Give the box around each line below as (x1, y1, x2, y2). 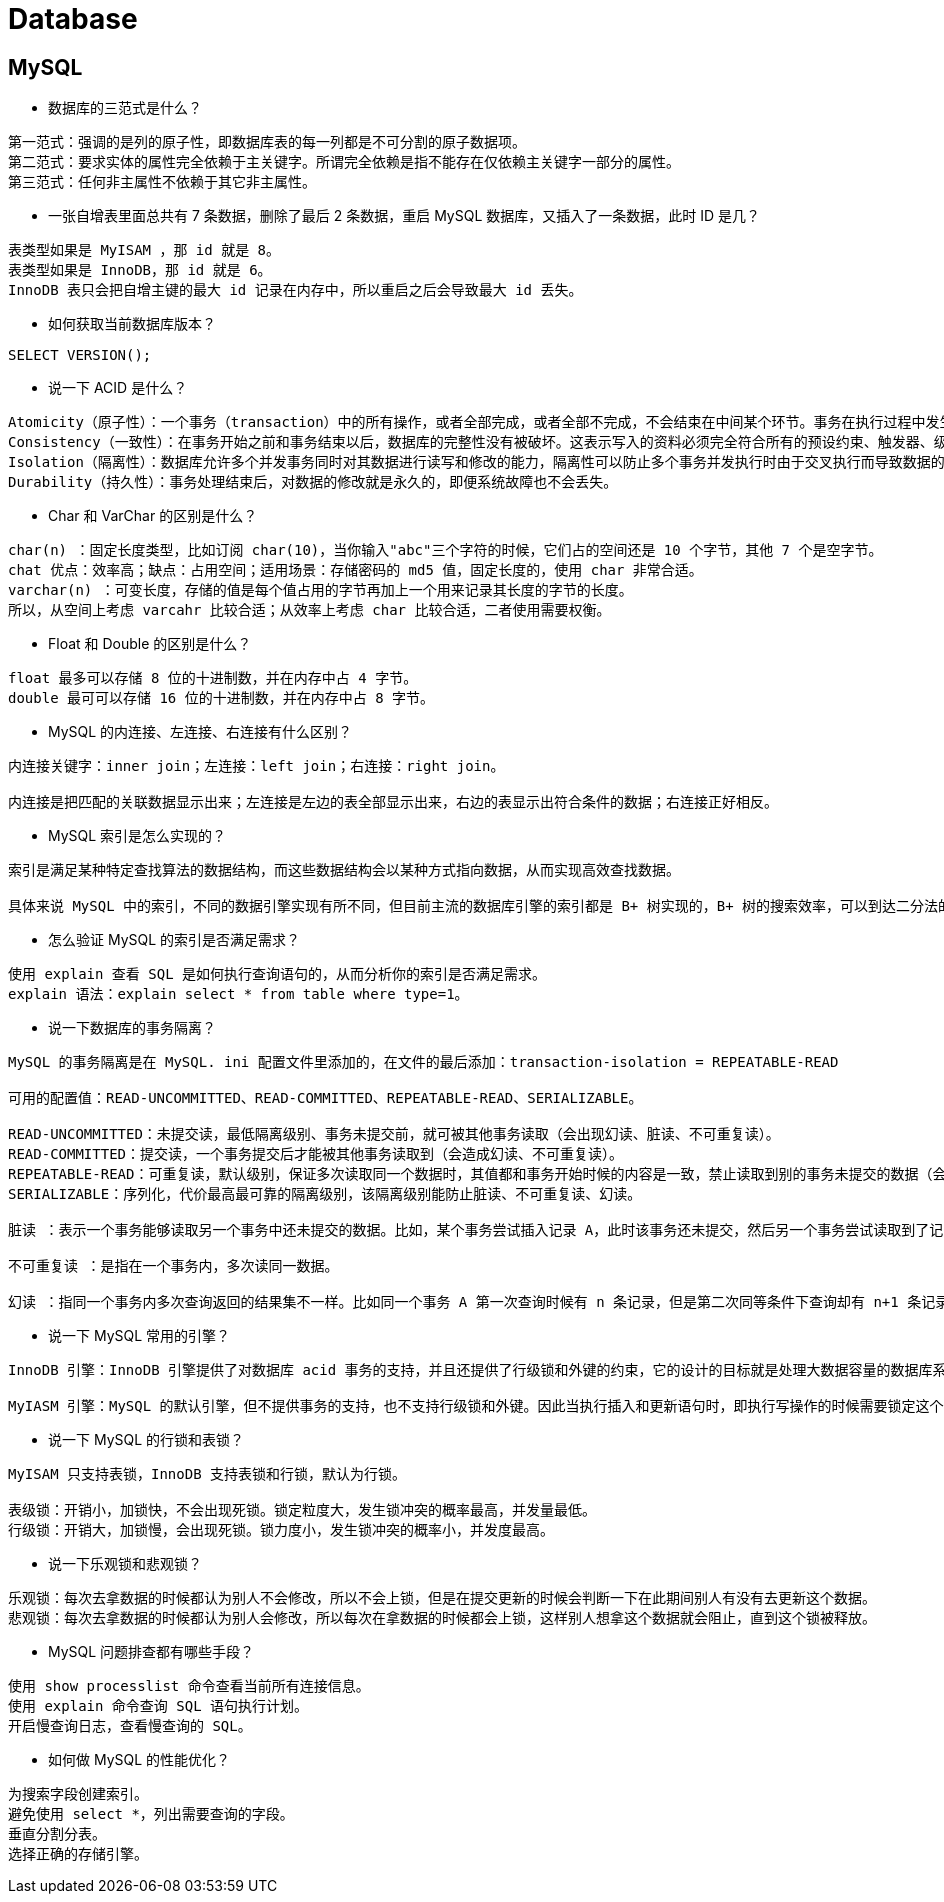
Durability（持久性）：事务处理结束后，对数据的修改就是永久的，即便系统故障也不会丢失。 (8, 474, 618, 491)
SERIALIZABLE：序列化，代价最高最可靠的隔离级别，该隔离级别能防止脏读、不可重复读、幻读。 (8, 1186, 642, 1203)
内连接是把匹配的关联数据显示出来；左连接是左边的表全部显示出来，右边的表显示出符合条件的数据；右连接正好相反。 (8, 794, 778, 811)
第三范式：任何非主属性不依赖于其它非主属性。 (8, 174, 316, 191)
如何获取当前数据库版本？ (48, 315, 216, 333)
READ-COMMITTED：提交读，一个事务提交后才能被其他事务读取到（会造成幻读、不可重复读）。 (8, 1146, 623, 1163)
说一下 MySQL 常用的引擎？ (48, 1327, 231, 1345)
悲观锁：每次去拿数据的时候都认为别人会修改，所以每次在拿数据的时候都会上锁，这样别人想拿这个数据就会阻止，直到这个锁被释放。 (8, 1610, 876, 1627)
